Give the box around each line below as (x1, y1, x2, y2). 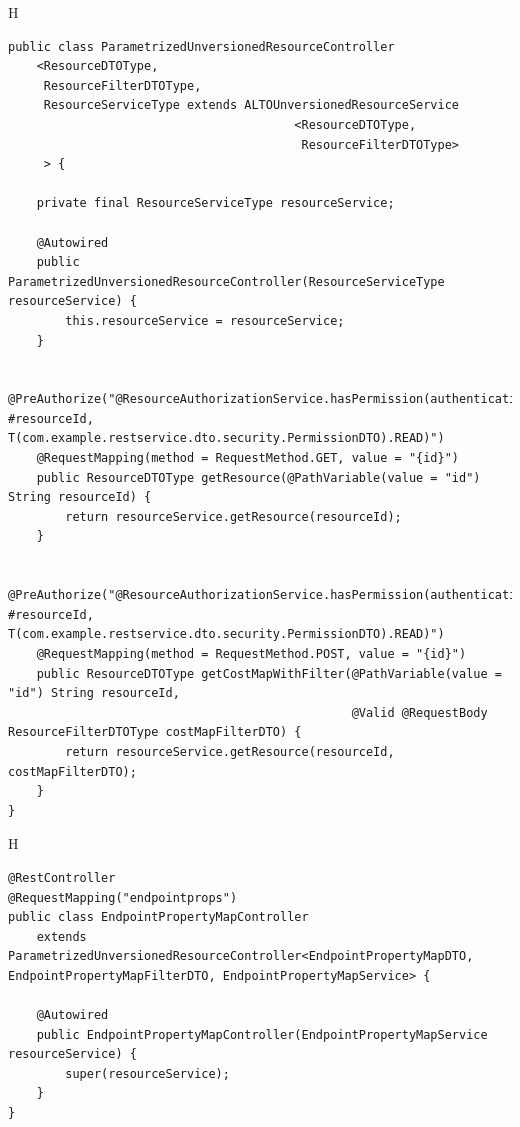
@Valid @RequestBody (351, 705, 488, 720)
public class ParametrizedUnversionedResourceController (8, 39, 395, 54)
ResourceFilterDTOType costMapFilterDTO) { (8, 725, 302, 740)
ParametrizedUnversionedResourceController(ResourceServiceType (8, 274, 445, 289)
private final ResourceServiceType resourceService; (36, 196, 395, 211)
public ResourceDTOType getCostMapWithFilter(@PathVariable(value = (36, 666, 502, 681)
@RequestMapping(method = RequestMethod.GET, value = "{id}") (36, 451, 460, 466)
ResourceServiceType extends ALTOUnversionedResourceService (43, 98, 460, 113)
